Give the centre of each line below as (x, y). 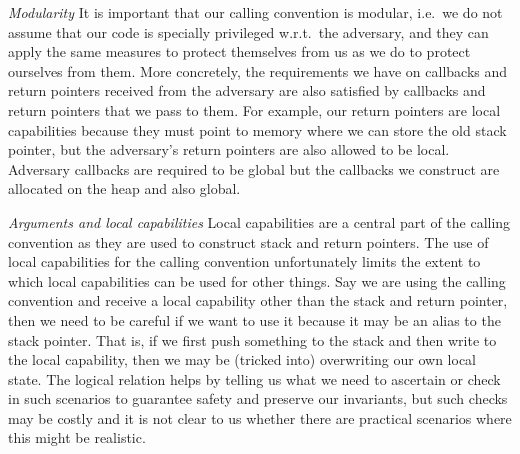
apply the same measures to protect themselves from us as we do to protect (239, 51)
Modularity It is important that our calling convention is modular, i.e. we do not (255, 12)
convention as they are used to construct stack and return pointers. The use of (248, 241)
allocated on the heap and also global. (124, 188)
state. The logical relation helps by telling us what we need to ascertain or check (254, 378)
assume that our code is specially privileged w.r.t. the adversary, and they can (248, 31)
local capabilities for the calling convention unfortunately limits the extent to (244, 261)
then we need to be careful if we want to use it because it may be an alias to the (254, 319)
